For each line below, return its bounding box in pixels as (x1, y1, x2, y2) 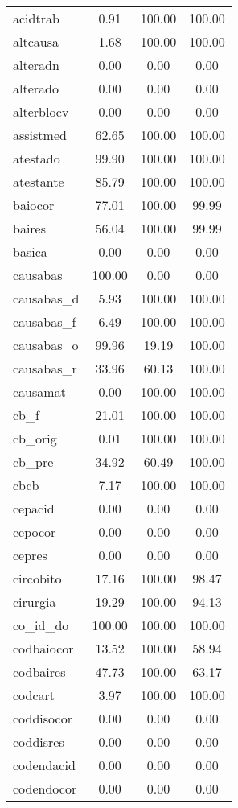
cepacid (13, 499, 55, 517)
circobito (13, 569, 62, 587)
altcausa (13, 32, 59, 51)
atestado (13, 149, 60, 167)
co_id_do (13, 616, 69, 634)
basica (13, 242, 47, 261)
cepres (13, 546, 47, 564)
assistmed (13, 126, 67, 144)
